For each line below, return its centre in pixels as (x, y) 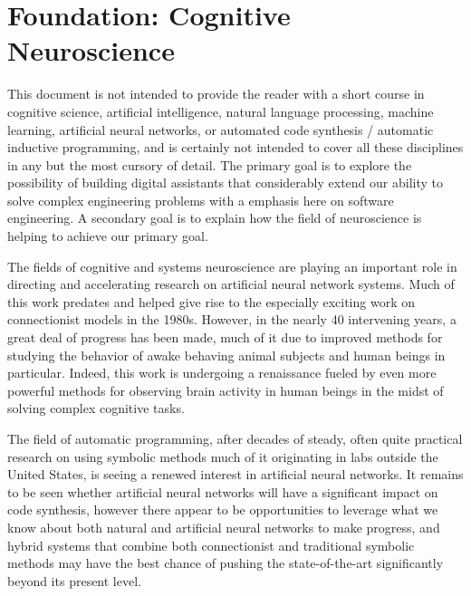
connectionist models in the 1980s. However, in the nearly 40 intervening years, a (232, 319)
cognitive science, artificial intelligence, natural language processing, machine (221, 111)
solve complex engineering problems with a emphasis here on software (201, 200)
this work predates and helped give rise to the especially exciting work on (211, 301)
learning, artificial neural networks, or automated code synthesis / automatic (221, 129)
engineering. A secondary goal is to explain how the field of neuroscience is (215, 218)
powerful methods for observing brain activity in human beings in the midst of (226, 390)
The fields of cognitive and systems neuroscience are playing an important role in (232, 266)
